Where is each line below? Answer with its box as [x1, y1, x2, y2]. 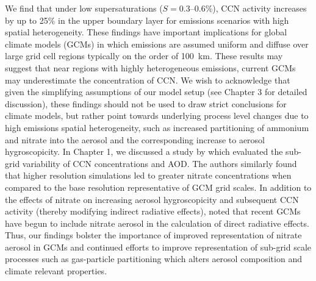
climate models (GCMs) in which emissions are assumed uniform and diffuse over [5, 37, 309, 50]
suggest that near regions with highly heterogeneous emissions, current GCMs [5, 61, 296, 74]
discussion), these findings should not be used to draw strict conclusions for [5, 97, 287, 110]
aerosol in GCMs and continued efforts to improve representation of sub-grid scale [5, 240, 312, 253]
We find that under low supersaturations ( [5, 2, 163, 14]
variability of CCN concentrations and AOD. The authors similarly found [22, 157, 297, 169]
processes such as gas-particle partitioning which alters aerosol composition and [5, 252, 302, 265]
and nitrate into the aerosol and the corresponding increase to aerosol [5, 133, 265, 146]
